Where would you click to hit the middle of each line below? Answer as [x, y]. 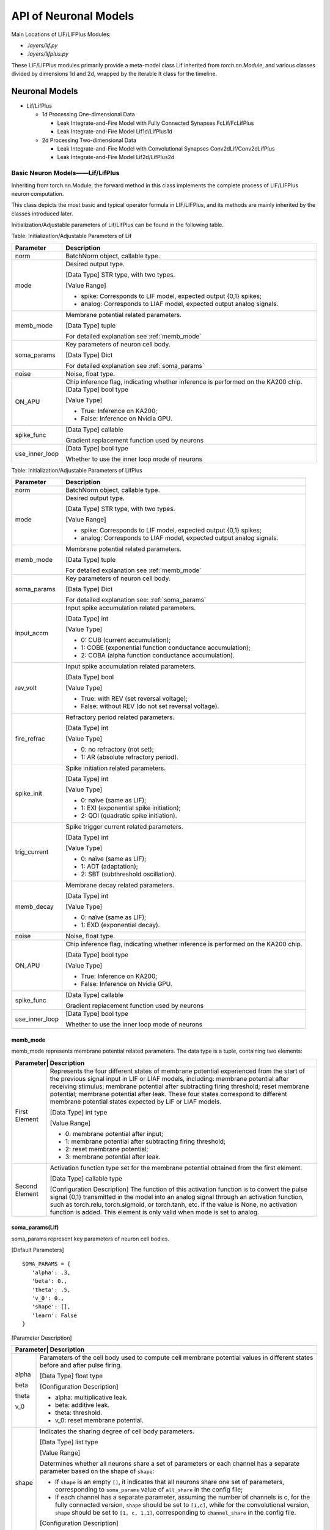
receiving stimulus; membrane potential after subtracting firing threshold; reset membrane [180, 1086]
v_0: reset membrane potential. [99, 1420]
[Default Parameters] [38, 1250]
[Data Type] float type [71, 1376]
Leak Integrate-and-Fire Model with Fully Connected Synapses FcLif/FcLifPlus [156, 123]
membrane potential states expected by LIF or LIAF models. [136, 1102]
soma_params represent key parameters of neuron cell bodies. [90, 1239]
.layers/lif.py [42, 45]
